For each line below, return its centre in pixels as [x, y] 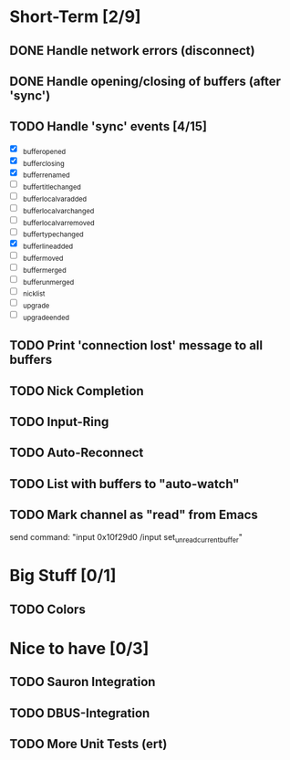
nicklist [34, 294]
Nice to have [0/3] [79, 649]
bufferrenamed [46, 175]
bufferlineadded [48, 246]
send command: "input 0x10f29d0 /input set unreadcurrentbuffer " [126, 538]
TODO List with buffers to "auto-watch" [124, 484]
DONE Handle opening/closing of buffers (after [145, 81]
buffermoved [43, 258]
